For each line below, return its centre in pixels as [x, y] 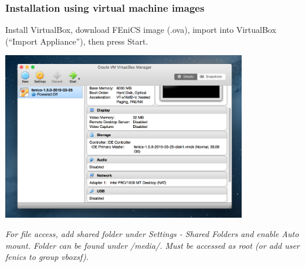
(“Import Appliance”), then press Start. [77, 41]
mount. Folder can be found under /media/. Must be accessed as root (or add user [152, 245]
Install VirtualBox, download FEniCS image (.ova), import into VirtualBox [141, 30]
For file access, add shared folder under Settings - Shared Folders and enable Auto [152, 234]
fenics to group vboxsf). [47, 257]
